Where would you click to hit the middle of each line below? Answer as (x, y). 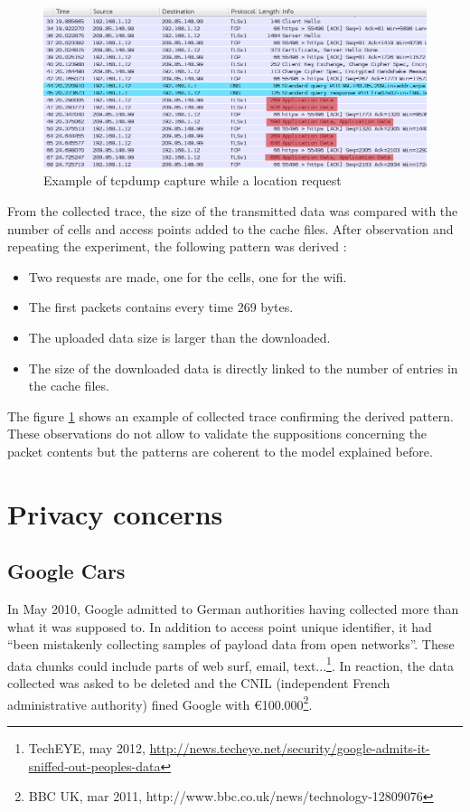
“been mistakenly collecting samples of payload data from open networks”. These (231, 644)
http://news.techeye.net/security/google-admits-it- (290, 747)
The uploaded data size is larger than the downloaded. (179, 337)
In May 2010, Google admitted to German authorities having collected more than (233, 609)
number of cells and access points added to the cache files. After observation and (230, 228)
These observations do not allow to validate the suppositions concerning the (217, 434)
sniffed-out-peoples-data (94, 765)
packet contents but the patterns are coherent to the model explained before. (220, 451)
